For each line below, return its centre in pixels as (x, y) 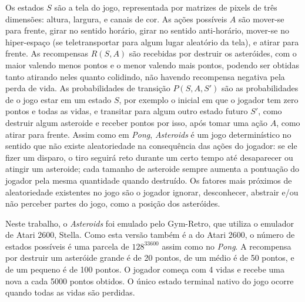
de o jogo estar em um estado (58, 99)
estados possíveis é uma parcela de (67, 246)
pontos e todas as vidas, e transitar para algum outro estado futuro (127, 111)
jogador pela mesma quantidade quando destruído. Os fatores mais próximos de (149, 180)
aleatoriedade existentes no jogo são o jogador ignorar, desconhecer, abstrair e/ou (152, 192)
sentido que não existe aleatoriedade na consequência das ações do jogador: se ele (151, 146)
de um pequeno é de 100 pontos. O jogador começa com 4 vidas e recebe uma (145, 269)
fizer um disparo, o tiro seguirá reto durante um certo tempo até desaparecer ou (149, 157)
